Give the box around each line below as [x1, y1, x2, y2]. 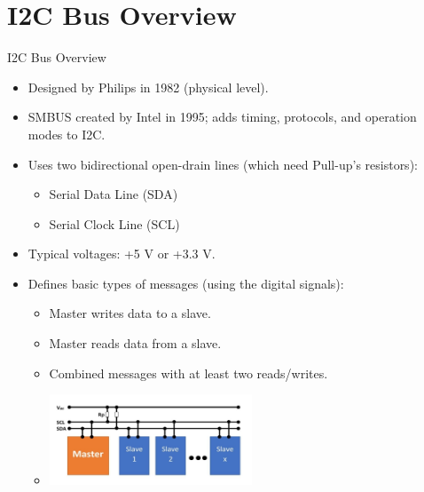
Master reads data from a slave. [49, 334, 222, 353]
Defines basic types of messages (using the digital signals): [27, 274, 344, 292]
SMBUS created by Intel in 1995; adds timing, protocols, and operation [27, 107, 417, 126]
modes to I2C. [27, 124, 106, 143]
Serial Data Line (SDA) [49, 185, 178, 203]
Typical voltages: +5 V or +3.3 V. [27, 244, 216, 263]
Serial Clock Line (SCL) [49, 214, 180, 233]
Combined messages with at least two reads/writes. [49, 363, 328, 382]
